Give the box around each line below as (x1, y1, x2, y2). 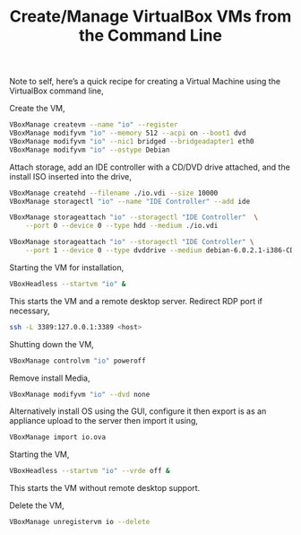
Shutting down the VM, (9, 338, 94, 349)
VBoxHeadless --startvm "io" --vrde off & (9, 467, 170, 476)
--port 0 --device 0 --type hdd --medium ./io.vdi (25, 222, 219, 231)
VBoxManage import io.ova (9, 433, 106, 442)
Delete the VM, (9, 500, 64, 511)
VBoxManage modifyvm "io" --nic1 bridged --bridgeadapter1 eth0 (9, 136, 254, 145)
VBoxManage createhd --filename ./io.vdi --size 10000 (9, 189, 219, 197)
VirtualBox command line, (9, 85, 105, 96)
